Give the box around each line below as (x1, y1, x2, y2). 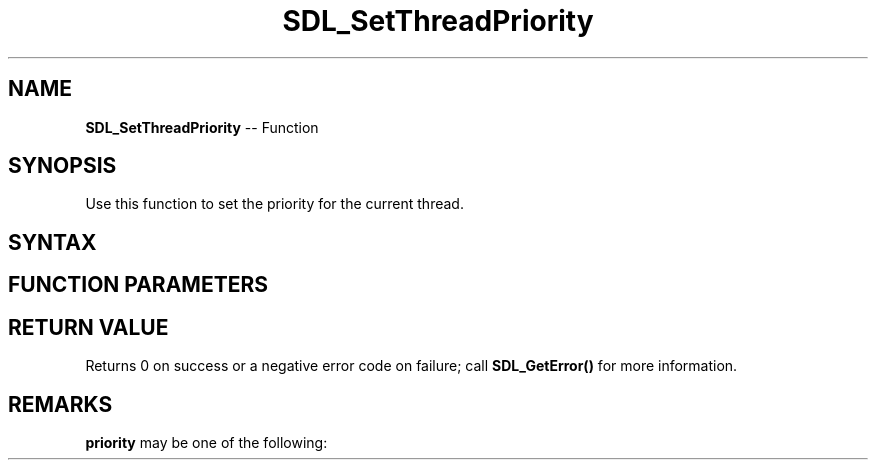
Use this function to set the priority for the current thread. (85, 195, 464, 213)
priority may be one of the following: (85, 433, 328, 451)
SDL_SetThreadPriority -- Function (85, 118, 319, 136)
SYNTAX (8, 229, 97, 255)
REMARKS (8, 391, 113, 417)
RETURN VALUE (8, 314, 169, 340)
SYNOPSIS (8, 153, 117, 179)
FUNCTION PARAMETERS (8, 272, 268, 298)
